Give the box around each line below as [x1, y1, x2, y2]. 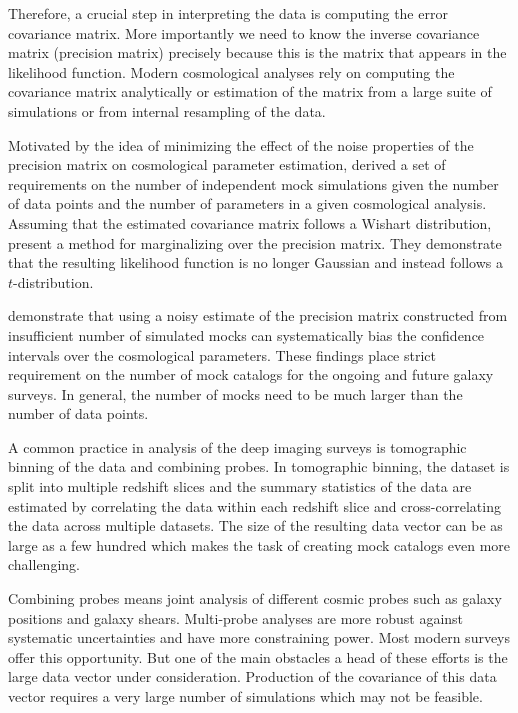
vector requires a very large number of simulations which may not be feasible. [8, 686, 483, 706]
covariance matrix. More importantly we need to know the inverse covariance [8, 22, 480, 43]
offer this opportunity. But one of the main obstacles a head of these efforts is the [8, 646, 508, 667]
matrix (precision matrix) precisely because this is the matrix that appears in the [8, 42, 507, 63]
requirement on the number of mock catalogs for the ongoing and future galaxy [8, 364, 494, 385]
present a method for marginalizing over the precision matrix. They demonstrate [8, 232, 502, 253]
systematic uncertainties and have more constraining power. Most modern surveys [8, 627, 511, 648]
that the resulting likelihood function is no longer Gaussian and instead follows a [8, 252, 503, 273]
